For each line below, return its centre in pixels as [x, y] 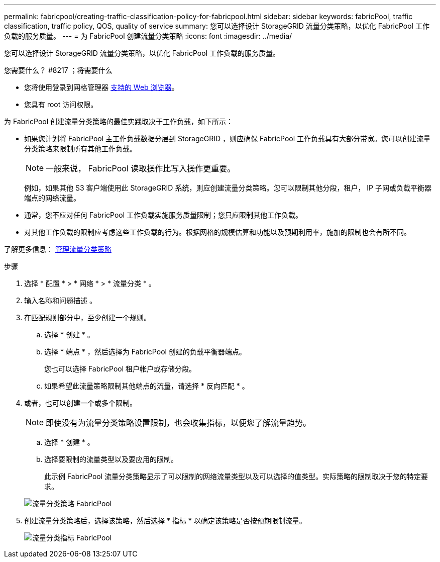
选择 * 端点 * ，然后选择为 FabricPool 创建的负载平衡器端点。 [145, 352]
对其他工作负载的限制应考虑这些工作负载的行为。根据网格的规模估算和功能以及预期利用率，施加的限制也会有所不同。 [217, 232]
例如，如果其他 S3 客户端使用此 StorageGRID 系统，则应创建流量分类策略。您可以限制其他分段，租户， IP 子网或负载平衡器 [228, 188]
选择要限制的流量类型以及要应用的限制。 [111, 459]
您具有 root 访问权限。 [61, 104]
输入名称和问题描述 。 [60, 300]
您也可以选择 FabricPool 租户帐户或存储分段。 [120, 369]
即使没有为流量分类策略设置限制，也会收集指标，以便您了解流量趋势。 [179, 423]
